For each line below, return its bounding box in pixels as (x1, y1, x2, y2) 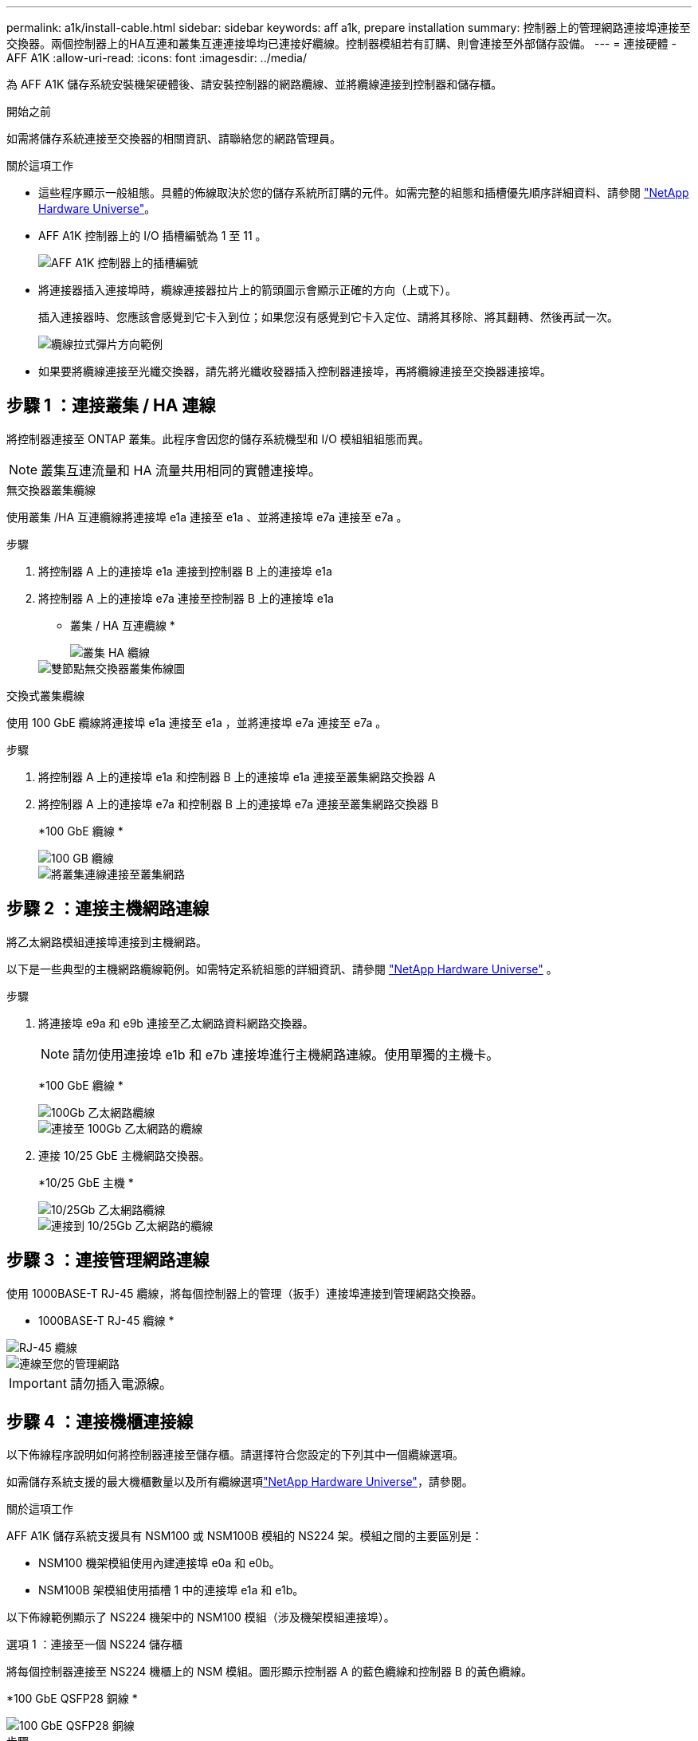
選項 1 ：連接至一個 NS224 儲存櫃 (6, 1637, 182, 1652)
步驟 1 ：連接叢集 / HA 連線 (6, 395, 216, 416)
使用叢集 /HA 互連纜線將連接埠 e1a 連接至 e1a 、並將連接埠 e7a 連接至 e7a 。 (6, 509, 408, 524)
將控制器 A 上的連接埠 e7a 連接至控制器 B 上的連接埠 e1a (38, 591, 334, 605)
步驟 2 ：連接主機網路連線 (6, 898, 210, 919)
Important (9, 1374, 67, 1391)
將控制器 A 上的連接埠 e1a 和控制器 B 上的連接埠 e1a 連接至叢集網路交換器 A (38, 769, 436, 784)
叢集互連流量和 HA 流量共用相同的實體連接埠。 (41, 462, 321, 478)
